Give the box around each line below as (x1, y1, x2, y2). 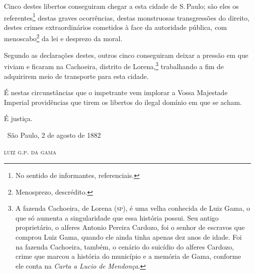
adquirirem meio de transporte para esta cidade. (4, 71, 149, 81)
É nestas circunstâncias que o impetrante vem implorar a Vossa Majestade (4, 87, 228, 98)
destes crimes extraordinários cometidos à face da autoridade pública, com (4, 22, 227, 32)
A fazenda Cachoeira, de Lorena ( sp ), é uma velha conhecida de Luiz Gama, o (15, 203, 250, 213)
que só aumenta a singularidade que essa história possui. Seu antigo (15, 212, 219, 223)
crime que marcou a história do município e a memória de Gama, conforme (15, 251, 241, 261)
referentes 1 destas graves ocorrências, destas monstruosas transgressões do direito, (4, 11, 250, 23)
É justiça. (4, 113, 33, 124)
